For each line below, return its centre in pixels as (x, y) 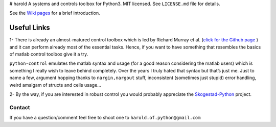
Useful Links (30, 28)
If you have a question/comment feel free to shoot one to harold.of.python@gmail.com (105, 118)
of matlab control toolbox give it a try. (49, 54)
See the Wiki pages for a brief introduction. (55, 13)
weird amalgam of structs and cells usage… (55, 85)
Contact (20, 107)
